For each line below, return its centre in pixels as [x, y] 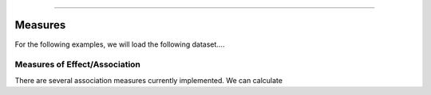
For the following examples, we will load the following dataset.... [120, 44]
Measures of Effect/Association [78, 65]
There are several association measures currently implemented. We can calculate [149, 80]
